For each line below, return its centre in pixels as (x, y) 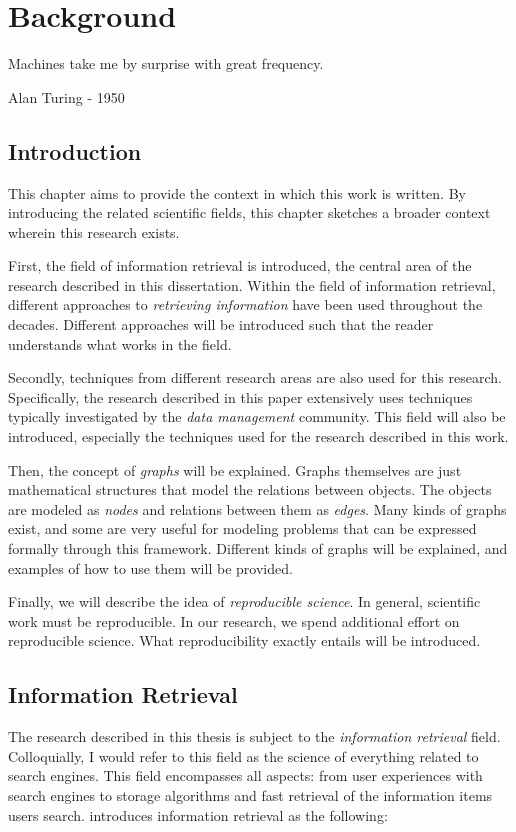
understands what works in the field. (120, 343)
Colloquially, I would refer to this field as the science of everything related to (243, 755)
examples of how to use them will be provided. (150, 567)
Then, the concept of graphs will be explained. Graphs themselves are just (235, 469)
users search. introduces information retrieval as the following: (198, 814)
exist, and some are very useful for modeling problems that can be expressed (242, 528)
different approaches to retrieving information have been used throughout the (245, 304)
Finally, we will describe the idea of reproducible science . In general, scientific (244, 601)
